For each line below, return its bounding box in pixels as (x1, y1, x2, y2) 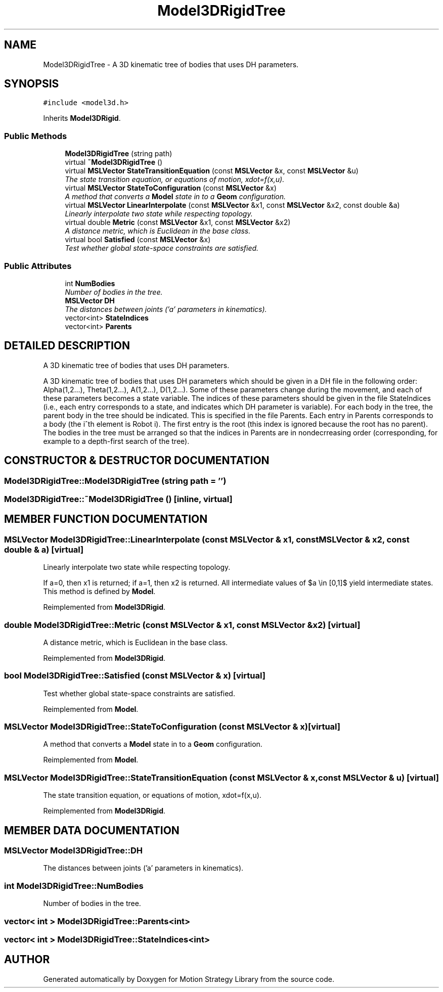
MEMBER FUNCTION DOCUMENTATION (4, 513, 208, 526)
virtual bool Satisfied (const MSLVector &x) (65, 235, 211, 244)
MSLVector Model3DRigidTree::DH (4, 845, 143, 856)
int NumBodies (65, 279, 115, 288)
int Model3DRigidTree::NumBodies (4, 880, 144, 891)
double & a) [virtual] (4, 544, 84, 555)
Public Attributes (4, 260, 72, 271)
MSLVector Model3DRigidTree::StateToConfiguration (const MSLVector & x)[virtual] (4, 722, 340, 732)
